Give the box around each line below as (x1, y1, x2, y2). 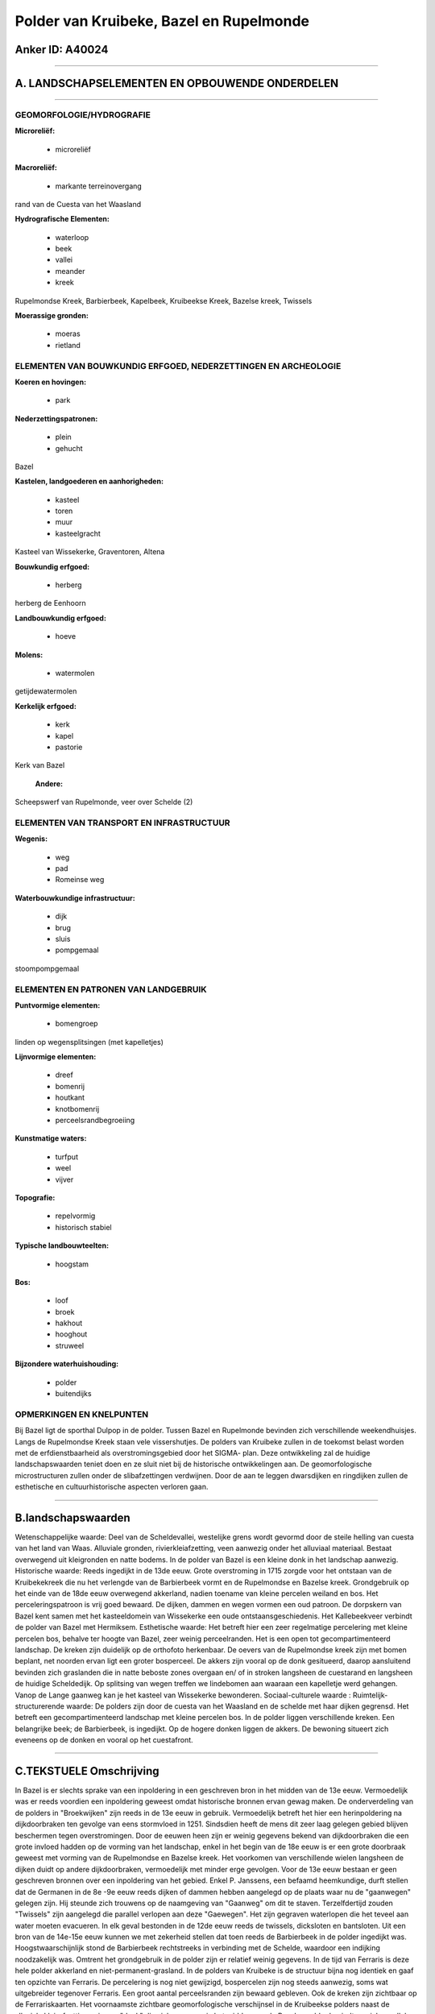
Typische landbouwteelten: (14, 1241, 109, 1250)
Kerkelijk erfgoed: (14, 701, 77, 711)
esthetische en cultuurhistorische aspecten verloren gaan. (14, 1482, 209, 1492)
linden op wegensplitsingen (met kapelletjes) (14, 1037, 164, 1046)
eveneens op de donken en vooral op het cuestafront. (14, 1735, 193, 1745)
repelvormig (55, 1211, 96, 1220)
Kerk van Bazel (14, 760, 65, 770)
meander (55, 266, 85, 276)
